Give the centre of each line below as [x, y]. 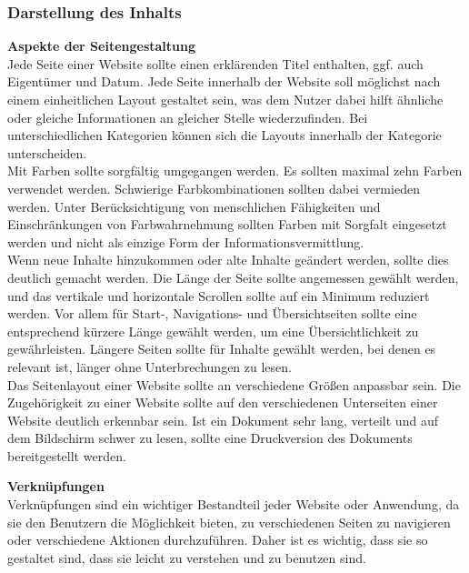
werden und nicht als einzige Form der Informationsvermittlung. [186, 241]
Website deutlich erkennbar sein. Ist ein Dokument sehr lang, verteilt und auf [223, 420]
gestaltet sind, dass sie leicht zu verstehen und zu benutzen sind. [187, 557]
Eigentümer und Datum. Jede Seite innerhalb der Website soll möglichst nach [224, 81]
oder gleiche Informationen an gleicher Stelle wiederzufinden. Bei [188, 117]
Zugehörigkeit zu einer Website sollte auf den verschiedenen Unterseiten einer [223, 402]
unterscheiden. [47, 152]
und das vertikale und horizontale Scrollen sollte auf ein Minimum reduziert [219, 295]
